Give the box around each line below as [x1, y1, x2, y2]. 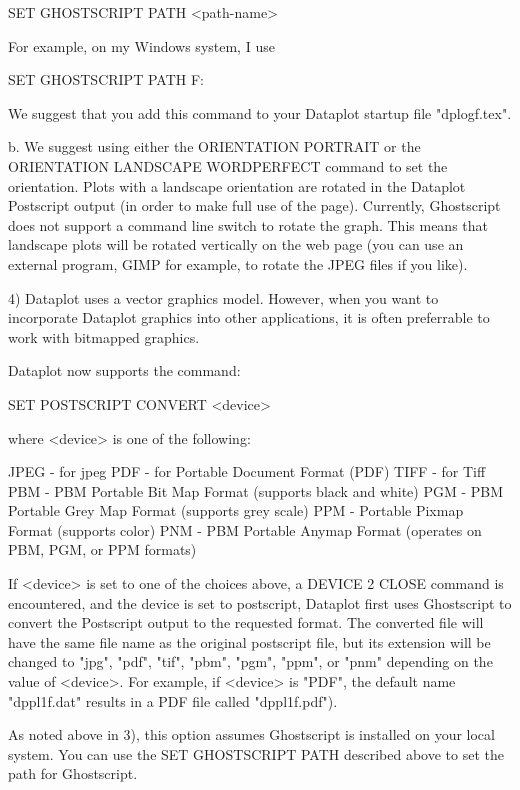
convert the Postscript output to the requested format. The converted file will [8, 612, 484, 633]
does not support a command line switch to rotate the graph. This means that [8, 214, 488, 235]
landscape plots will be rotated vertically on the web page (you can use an [8, 234, 464, 255]
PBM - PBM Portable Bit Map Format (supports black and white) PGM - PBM [8, 480, 504, 501]
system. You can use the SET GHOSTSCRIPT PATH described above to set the [8, 743, 504, 764]
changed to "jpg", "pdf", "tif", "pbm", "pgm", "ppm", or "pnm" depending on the [8, 651, 493, 672]
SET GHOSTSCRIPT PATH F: [8, 69, 204, 90]
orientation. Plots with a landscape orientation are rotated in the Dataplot [8, 175, 466, 196]
